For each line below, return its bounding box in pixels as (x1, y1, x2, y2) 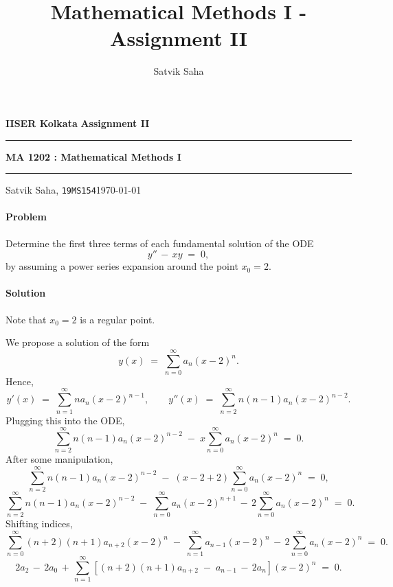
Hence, (5, 373, 34, 388)
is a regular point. (80, 312, 155, 326)
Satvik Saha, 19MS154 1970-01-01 (5, 183, 142, 197)
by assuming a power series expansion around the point (5, 259, 238, 273)
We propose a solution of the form (5, 335, 150, 349)
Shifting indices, (5, 516, 73, 531)
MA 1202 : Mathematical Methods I (5, 149, 181, 163)
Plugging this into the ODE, (5, 413, 125, 427)
